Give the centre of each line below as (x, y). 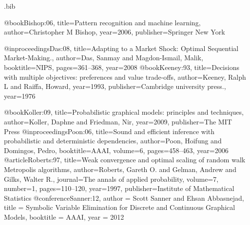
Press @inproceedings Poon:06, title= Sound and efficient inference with (109, 131)
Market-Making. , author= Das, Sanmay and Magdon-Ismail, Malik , (104, 58)
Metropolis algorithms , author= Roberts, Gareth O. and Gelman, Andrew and (120, 169)
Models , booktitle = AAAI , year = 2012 (64, 216)
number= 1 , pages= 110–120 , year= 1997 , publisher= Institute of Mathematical (119, 188)
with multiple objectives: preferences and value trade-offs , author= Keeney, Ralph (125, 77)
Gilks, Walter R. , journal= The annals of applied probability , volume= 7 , (111, 179)
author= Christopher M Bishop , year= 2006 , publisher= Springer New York (115, 32)
